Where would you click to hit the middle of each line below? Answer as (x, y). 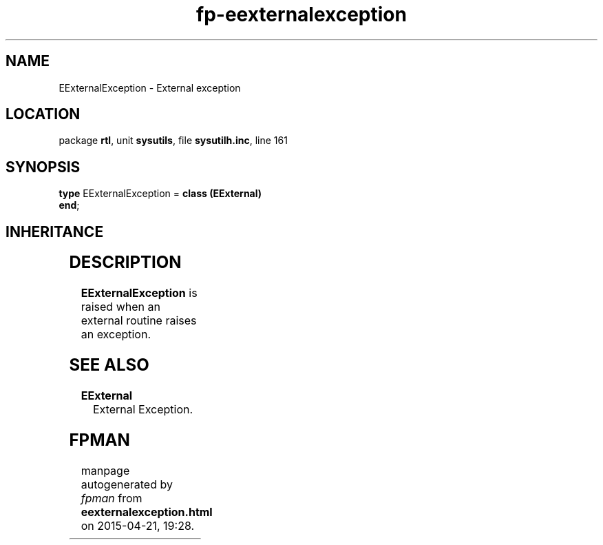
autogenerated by (127, 484)
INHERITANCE (55, 232)
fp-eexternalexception (301, 14)
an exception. (116, 335)
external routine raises (139, 321)
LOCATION (43, 114)
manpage (105, 470)
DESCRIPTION (125, 263)
